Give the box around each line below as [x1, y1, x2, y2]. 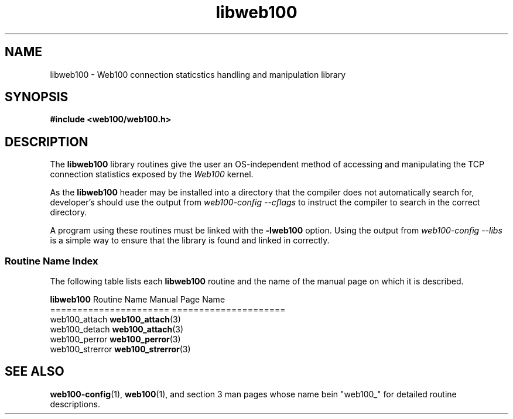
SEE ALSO [5, 364, 64, 379]
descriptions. [50, 399, 100, 409]
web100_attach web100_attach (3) [50, 314, 181, 325]
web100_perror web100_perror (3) [50, 334, 181, 345]
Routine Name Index [5, 255, 98, 267]
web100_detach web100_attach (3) [50, 324, 184, 335]
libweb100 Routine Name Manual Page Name [50, 294, 225, 305]
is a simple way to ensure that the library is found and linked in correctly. [50, 235, 330, 246]
